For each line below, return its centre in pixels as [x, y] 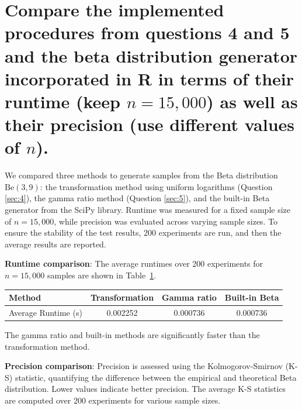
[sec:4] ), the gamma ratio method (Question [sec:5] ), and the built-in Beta [137, 198]
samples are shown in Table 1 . [102, 275]
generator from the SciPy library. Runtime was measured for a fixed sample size [148, 210]
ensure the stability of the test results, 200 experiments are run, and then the [143, 232]
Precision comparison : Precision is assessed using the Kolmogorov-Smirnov [144, 366]
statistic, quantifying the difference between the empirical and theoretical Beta [156, 377]
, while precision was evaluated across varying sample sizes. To [166, 221]
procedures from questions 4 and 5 [147, 32]
